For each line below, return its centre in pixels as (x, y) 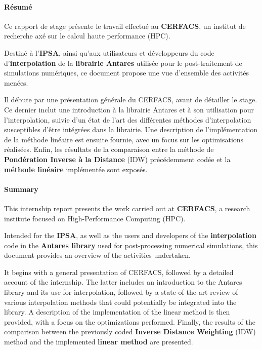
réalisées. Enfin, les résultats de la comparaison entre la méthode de (109, 149)
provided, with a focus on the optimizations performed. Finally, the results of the (130, 321)
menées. (16, 82)
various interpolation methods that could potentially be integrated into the (120, 302)
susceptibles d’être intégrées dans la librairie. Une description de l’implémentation (131, 129)
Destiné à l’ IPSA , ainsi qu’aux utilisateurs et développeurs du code (109, 52)
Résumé (18, 6)
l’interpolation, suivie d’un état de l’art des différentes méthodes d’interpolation (128, 119)
